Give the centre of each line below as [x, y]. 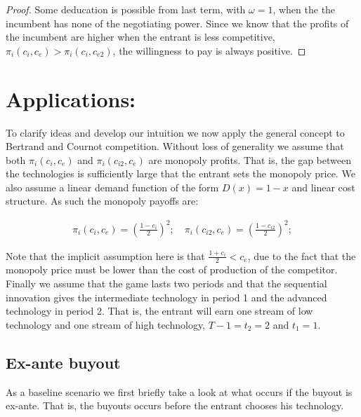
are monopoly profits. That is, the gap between [250, 159]
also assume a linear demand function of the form [112, 187]
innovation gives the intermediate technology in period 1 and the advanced [166, 297]
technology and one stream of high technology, [106, 324]
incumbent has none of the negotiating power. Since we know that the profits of [177, 23]
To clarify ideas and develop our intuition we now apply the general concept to [175, 132]
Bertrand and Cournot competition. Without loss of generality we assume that [175, 146]
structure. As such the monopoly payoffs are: [102, 201]
